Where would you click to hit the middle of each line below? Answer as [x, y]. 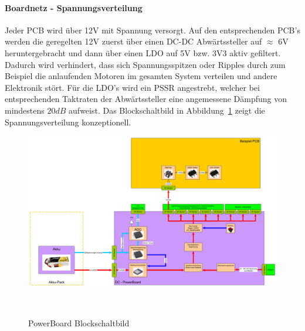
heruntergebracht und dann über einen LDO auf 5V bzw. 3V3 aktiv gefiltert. [143, 52]
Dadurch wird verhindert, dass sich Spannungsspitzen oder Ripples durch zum [145, 64]
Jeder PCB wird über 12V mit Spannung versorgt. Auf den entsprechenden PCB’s [152, 30]
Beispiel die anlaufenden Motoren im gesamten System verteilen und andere [141, 76]
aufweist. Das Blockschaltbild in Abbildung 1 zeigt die [167, 110]
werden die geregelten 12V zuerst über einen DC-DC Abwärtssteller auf [133, 41]
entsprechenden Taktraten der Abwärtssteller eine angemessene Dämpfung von [146, 99]
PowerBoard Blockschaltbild [79, 323]
